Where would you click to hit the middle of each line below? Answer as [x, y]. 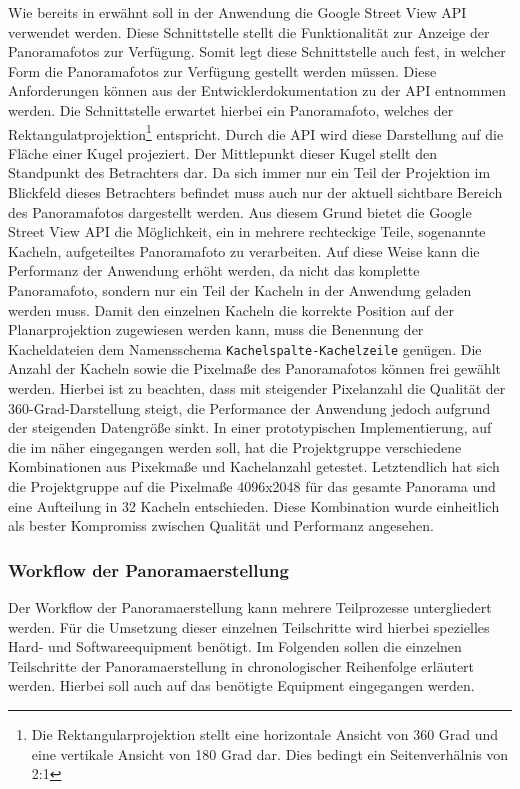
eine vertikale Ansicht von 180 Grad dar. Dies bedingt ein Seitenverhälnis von [270, 753]
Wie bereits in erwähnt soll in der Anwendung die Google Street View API [237, 12]
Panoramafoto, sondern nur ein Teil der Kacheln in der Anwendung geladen [240, 289]
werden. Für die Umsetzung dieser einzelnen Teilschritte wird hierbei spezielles [249, 626]
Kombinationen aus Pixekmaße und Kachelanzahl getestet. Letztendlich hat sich [254, 466]
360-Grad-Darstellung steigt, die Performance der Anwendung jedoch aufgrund [249, 407]
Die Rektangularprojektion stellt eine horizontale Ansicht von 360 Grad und [265, 733]
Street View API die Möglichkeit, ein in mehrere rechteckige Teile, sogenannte [247, 231]
